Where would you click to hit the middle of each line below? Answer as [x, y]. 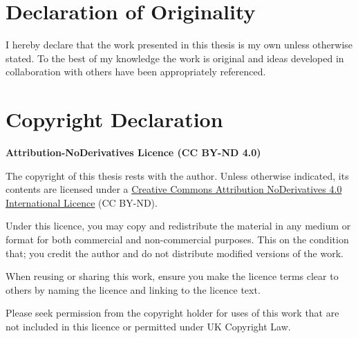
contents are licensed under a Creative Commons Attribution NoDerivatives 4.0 [174, 189]
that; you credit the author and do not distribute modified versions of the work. [175, 253]
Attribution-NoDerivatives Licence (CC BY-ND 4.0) [133, 152]
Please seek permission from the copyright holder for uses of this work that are [172, 313]
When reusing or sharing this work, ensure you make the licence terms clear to [172, 276]
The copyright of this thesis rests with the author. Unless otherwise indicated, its [177, 175]
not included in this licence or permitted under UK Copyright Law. [148, 326]
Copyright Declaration [114, 119]
